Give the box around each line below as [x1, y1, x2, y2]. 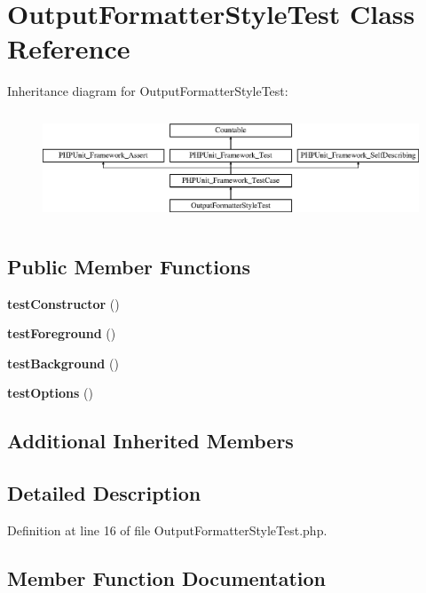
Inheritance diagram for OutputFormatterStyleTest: [7, 82, 288, 100]
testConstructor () [7, 294, 120, 312]
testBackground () [7, 353, 119, 372]
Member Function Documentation [7, 564, 327, 591]
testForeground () [7, 324, 116, 343]
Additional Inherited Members [7, 427, 294, 455]
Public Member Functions [7, 252, 250, 280]
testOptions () [7, 383, 93, 402]
